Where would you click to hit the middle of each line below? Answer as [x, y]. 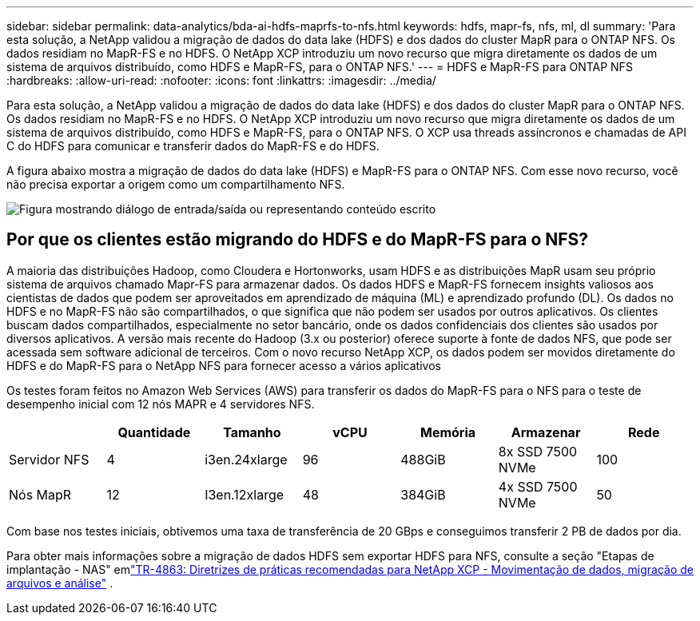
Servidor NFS [49, 459]
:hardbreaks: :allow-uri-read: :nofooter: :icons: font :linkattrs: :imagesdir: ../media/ [221, 80]
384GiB [423, 494]
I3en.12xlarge [245, 494]
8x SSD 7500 [538, 451]
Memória [448, 432]
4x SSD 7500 [538, 486]
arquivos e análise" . [60, 583]
